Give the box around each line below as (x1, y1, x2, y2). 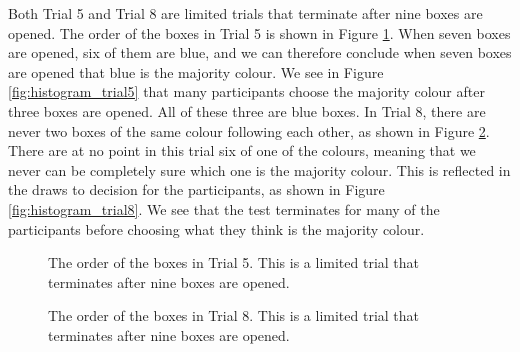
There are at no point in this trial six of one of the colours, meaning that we (8, 140, 476, 161)
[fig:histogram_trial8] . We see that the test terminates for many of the (8, 198, 440, 219)
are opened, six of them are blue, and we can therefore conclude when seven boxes (8, 42, 512, 63)
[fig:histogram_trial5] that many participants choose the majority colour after (8, 81, 485, 102)
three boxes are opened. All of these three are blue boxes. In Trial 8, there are (8, 100, 486, 121)
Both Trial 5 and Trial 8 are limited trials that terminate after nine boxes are (8, 3, 483, 23)
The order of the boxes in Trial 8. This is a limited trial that (48, 305, 419, 326)
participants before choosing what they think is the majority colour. (8, 218, 425, 239)
